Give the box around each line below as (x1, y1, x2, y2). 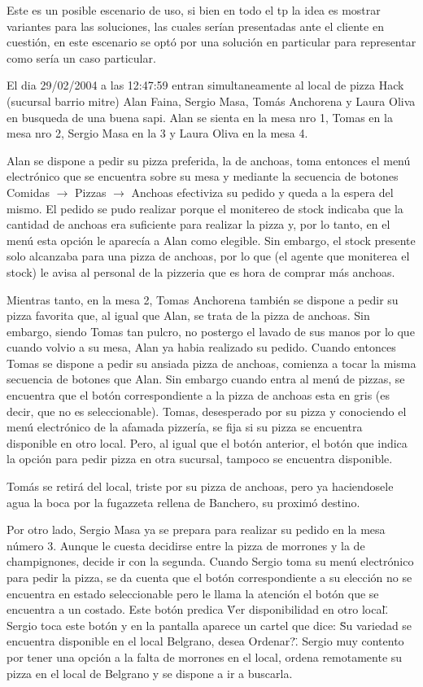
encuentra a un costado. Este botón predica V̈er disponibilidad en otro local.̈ (7, 601, 389, 618)
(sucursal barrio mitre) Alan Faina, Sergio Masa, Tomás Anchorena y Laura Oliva (7, 92, 416, 109)
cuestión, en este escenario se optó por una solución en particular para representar (7, 33, 416, 50)
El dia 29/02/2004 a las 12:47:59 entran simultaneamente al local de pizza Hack (7, 77, 404, 94)
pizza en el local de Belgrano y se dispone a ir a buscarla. (7, 664, 293, 681)
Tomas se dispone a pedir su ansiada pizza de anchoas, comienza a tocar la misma (7, 354, 416, 371)
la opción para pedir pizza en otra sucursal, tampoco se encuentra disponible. (7, 450, 393, 467)
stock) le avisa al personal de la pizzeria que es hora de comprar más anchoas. (7, 263, 395, 280)
